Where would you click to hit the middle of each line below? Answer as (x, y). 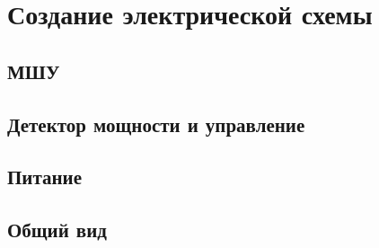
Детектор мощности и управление (156, 124)
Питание (45, 177)
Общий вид (57, 230)
